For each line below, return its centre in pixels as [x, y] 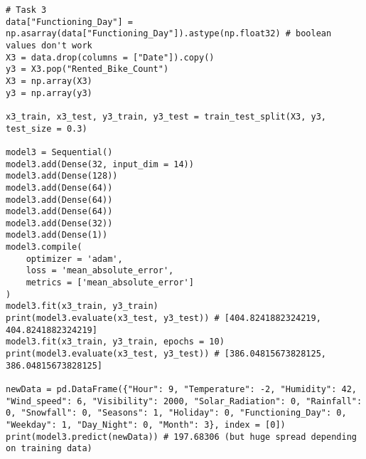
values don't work [49, 45]
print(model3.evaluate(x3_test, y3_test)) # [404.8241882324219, [163, 318]
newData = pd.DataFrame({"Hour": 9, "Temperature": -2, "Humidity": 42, [181, 389]
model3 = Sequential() [59, 152]
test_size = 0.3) [47, 128]
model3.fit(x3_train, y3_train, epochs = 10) [115, 342]
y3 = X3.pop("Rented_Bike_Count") [87, 69]
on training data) [49, 449]
